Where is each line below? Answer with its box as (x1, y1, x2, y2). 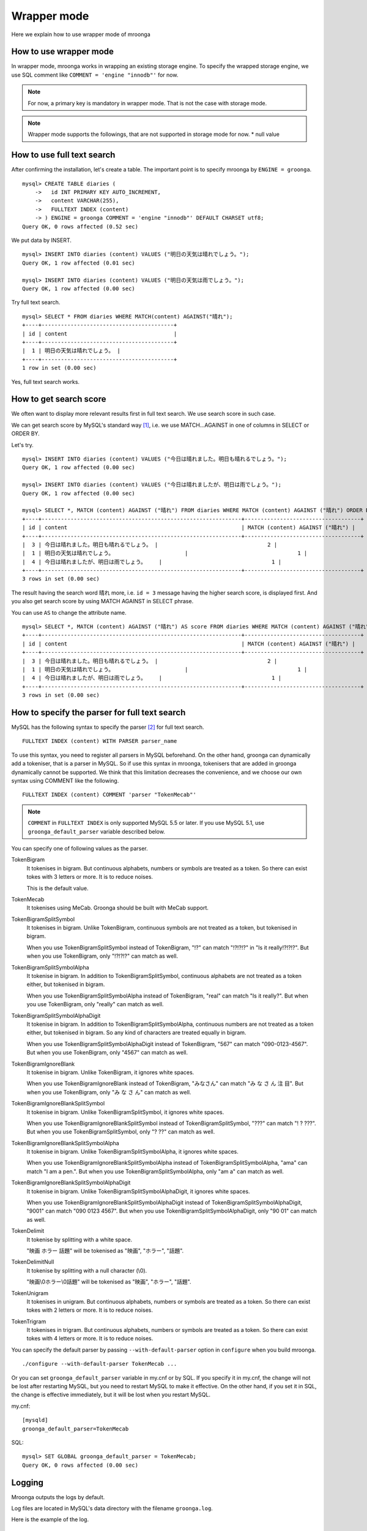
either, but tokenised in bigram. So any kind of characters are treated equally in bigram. (26, 1029, 247, 1036)
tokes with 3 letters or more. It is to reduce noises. (26, 873, 153, 881)
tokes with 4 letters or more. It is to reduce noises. (26, 1335, 154, 1342)
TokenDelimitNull (11, 1258, 54, 1266)
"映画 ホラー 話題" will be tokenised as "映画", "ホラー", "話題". (26, 1247, 184, 1254)
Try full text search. (11, 299, 61, 306)
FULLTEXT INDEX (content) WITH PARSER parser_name (22, 738, 177, 745)
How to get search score (11, 394, 106, 404)
